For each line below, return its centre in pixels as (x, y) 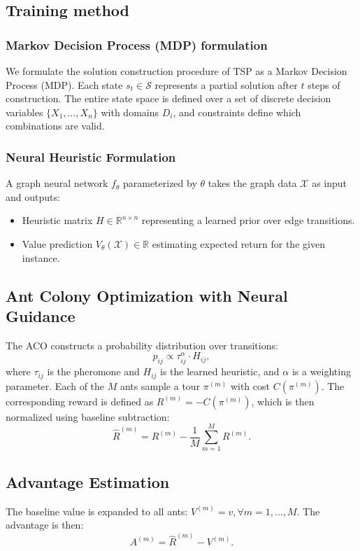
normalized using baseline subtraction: (88, 416)
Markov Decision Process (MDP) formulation (137, 44)
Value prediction (57, 243)
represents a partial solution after (226, 84)
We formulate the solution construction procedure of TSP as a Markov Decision (177, 71)
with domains (130, 112)
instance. (41, 257)
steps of (324, 84)
